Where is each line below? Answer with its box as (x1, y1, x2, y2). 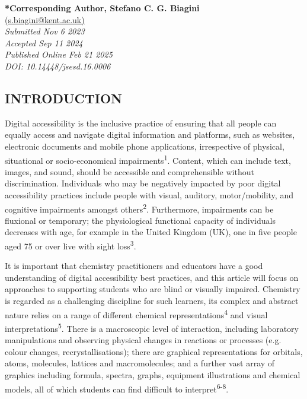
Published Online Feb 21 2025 (5, 48, 113, 61)
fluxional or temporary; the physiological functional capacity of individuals (5, 214, 276, 226)
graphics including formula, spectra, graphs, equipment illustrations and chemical (5, 368, 300, 381)
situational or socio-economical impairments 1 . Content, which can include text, (5, 152, 291, 166)
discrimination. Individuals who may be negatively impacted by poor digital (5, 177, 281, 189)
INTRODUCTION (5, 88, 123, 107)
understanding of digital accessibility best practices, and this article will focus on (5, 271, 299, 283)
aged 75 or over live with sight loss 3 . (5, 238, 136, 252)
